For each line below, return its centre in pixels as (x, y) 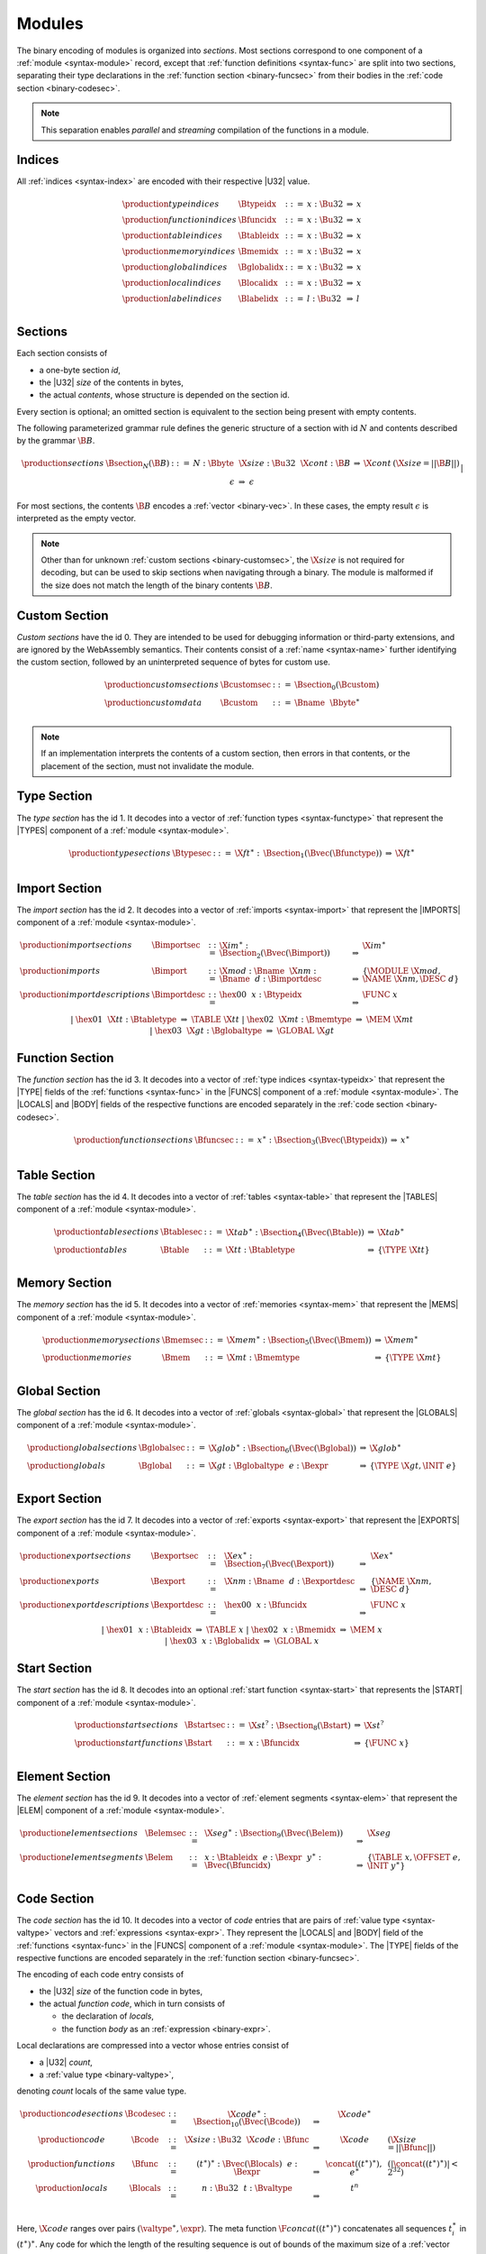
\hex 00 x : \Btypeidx (261, 994)
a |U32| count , (66, 2062)
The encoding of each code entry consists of (100, 1975)
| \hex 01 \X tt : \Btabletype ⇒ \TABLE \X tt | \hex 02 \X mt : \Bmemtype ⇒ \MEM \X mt (242, 1019)
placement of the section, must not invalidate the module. (148, 765)
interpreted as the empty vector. (76, 518)
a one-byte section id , (80, 370)
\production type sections (120, 853)
